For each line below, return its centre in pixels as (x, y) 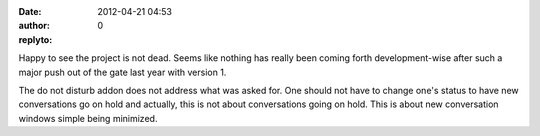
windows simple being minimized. (88, 118)
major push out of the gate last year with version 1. (122, 72)
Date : (30, 11)
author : (34, 26)
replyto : (35, 39)
